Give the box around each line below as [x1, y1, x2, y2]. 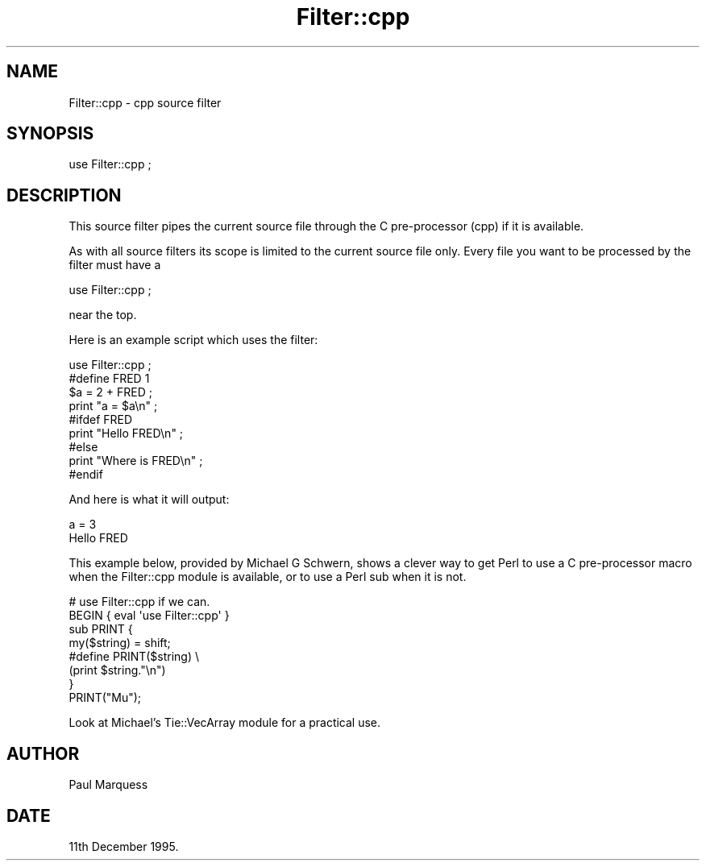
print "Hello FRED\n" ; [69, 426, 184, 441]
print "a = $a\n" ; [69, 399, 158, 413]
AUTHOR [6, 743, 80, 764]
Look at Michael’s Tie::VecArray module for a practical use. [69, 716, 381, 730]
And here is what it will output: [69, 492, 230, 507]
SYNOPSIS [6, 123, 94, 144]
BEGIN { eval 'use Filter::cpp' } [69, 608, 230, 623]
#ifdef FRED [69, 413, 133, 427]
